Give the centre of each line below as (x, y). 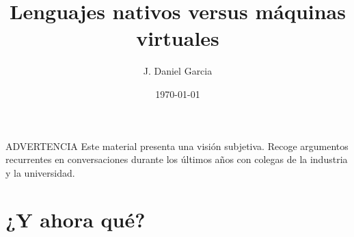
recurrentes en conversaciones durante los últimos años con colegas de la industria (177, 159)
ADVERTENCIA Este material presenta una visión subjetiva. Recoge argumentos (177, 146)
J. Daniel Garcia (178, 71)
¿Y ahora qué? (76, 220)
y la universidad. (40, 172)
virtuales (178, 38)
